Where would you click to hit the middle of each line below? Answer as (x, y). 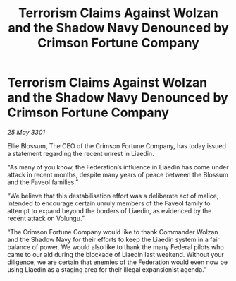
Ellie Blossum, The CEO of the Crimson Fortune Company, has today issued (117, 145)
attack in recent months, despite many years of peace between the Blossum (118, 174)
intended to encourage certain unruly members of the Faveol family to (109, 203)
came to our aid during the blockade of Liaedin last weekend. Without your (116, 254)
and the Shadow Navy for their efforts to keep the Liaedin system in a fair (113, 239)
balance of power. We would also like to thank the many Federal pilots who (116, 247)
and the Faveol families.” (43, 182)
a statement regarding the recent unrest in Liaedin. (81, 153)
